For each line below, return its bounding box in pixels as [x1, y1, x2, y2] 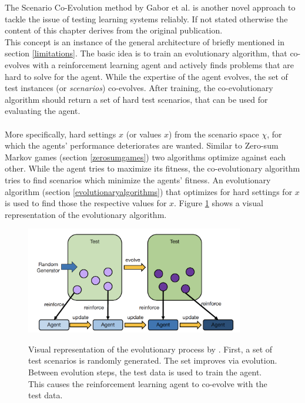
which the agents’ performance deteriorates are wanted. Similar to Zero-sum [5, 139, 279, 152]
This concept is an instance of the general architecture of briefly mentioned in [5, 35, 284, 48]
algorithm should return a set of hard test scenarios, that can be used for [5, 93, 268, 105]
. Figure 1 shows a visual [174, 197, 263, 209]
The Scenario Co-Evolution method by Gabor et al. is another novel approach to [5, 1, 296, 13]
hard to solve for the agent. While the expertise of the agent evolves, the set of [5, 70, 288, 82]
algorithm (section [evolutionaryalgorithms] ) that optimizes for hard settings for [5, 185, 293, 197]
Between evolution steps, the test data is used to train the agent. [28, 366, 262, 378]
